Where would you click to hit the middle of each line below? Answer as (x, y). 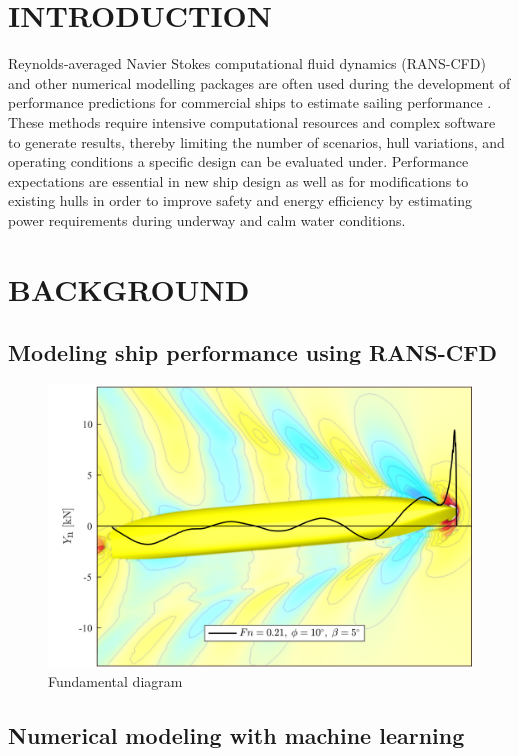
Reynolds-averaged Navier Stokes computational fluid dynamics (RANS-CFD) (247, 63)
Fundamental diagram (115, 681)
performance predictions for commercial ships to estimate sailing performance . (250, 102)
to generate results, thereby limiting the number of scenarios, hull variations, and (256, 141)
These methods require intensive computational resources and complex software (252, 121)
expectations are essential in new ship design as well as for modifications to (238, 180)
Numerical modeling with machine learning (236, 735)
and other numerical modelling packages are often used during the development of (259, 82)
